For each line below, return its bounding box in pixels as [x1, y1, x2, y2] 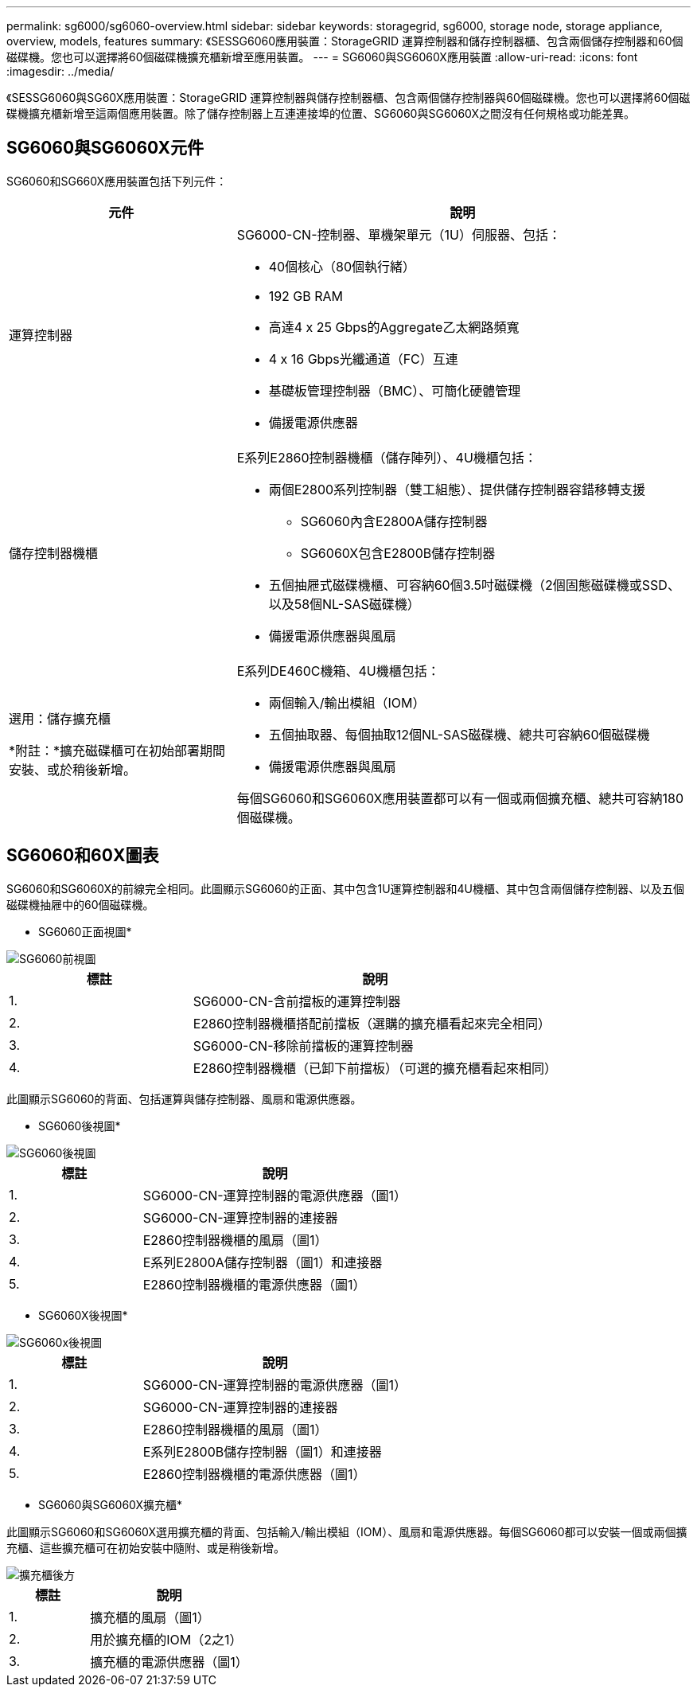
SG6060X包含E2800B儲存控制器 [300, 544, 496, 561]
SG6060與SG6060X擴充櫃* [38, 1497, 182, 1512]
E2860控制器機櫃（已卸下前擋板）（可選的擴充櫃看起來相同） [193, 1059, 557, 1076]
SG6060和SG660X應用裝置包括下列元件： [6, 174, 228, 188]
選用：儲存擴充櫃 [9, 710, 111, 727]
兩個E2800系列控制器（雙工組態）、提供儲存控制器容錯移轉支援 [268, 481, 646, 497]
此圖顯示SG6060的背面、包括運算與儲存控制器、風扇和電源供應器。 [6, 1091, 362, 1106]
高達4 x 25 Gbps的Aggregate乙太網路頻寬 [268, 318, 520, 335]
